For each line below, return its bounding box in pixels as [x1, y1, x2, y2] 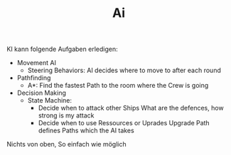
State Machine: [27, 96, 72, 105]
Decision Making [16, 88, 67, 97]
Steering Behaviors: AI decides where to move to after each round [27, 66, 221, 75]
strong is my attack [38, 111, 95, 120]
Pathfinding [16, 74, 51, 82]
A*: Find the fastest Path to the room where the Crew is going [27, 81, 209, 90]
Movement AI [16, 59, 56, 67]
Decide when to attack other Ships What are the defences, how [38, 104, 225, 113]
